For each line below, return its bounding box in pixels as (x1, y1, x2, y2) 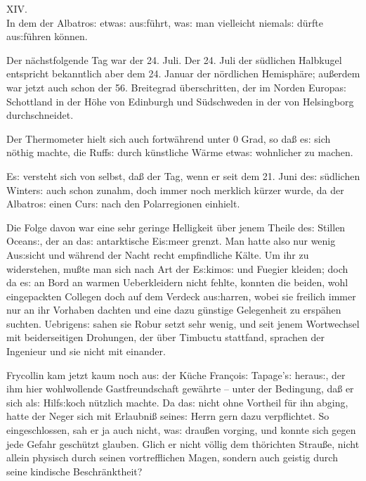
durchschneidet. (6, 108, 74, 122)
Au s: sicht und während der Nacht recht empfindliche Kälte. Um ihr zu (6, 247, 309, 262)
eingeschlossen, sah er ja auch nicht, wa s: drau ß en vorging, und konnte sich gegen (6, 423, 356, 437)
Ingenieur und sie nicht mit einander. (6, 344, 166, 359)
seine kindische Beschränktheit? (6, 463, 143, 478)
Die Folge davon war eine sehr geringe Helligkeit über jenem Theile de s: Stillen (6, 219, 346, 234)
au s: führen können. (6, 29, 88, 44)
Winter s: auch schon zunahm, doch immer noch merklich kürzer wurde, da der (6, 182, 344, 197)
